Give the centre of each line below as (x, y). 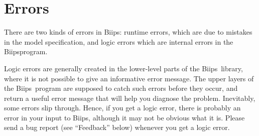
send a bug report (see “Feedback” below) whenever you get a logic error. (117, 127)
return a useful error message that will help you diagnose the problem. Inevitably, (130, 98)
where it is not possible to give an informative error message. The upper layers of (129, 78)
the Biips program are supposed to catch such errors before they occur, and (121, 88)
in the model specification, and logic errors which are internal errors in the (119, 41)
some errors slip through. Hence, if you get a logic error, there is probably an (122, 108)
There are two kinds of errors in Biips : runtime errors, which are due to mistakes (128, 32)
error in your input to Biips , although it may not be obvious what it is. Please (124, 117)
